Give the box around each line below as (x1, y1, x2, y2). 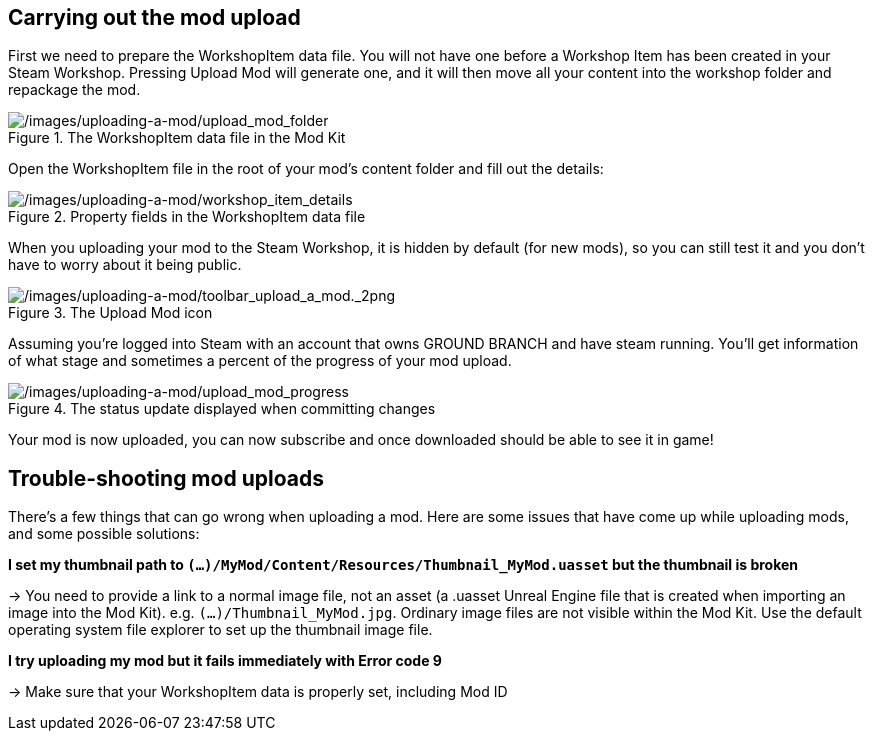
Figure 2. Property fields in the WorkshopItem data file (8, 208, 366, 226)
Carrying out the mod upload (8, 5, 301, 30)
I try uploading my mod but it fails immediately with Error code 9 (8, 652, 442, 670)
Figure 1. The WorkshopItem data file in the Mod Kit (8, 129, 346, 147)
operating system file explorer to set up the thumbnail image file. (8, 621, 433, 639)
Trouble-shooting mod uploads (8, 465, 324, 491)
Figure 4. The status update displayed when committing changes (8, 400, 436, 418)
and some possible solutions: (8, 525, 200, 543)
